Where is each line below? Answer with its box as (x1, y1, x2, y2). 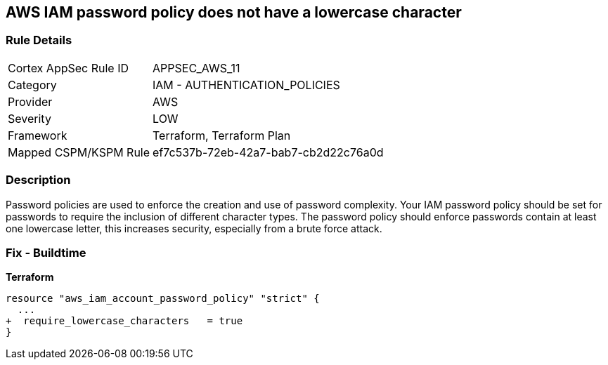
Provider (8, 94, 53, 109)
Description (6, 173, 71, 187)
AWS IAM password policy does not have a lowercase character (6, 4, 462, 21)
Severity (8, 111, 51, 126)
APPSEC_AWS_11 (153, 60, 240, 75)
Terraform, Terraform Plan (153, 128, 291, 142)
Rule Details (6, 33, 72, 48)
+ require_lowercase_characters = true (6, 315, 243, 327)
